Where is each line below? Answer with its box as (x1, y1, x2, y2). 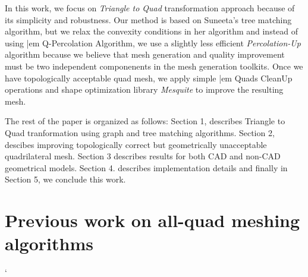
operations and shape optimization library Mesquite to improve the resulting (5, 83, 284, 96)
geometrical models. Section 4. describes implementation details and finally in (5, 161, 288, 174)
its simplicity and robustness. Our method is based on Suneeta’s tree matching (5, 13, 292, 26)
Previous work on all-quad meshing (5, 208, 300, 232)
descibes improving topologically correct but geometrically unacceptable (5, 138, 267, 150)
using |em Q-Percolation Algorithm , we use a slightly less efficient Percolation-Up (5, 36, 301, 49)
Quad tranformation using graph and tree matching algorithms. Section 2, (5, 126, 275, 138)
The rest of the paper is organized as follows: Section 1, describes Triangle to (5, 115, 285, 127)
